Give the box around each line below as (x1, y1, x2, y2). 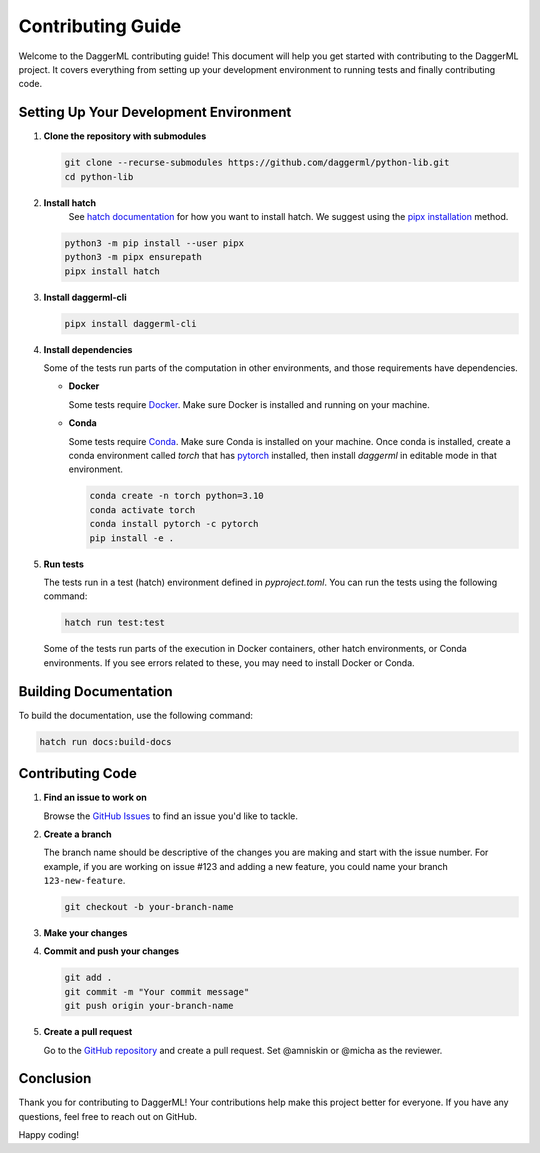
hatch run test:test (64, 617, 165, 629)
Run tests (43, 558, 84, 570)
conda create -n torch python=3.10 (89, 490, 264, 502)
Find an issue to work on (43, 791, 147, 804)
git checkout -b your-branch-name (64, 901, 234, 913)
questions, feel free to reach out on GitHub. (18, 1110, 197, 1122)
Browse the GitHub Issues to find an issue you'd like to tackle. (43, 810, 299, 822)
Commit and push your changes (43, 945, 180, 957)
